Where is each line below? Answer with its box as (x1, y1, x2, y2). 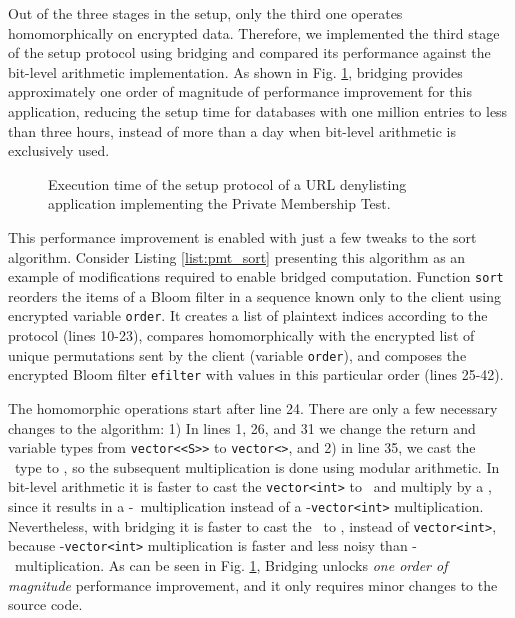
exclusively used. (8, 140, 110, 161)
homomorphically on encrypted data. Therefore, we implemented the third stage (8, 22, 500, 43)
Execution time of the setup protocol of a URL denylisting (48, 173, 407, 194)
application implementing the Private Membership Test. (48, 193, 391, 214)
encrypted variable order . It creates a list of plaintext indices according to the (8, 305, 488, 326)
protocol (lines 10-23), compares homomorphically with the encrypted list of (8, 325, 475, 346)
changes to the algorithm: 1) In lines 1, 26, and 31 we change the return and (8, 417, 476, 438)
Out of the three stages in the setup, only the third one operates (8, 3, 403, 23)
